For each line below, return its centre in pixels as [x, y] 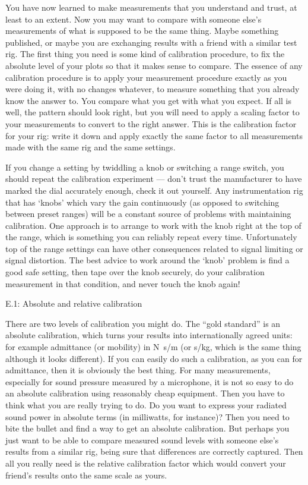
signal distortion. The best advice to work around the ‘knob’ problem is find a [147, 260]
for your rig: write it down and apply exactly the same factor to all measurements [154, 135]
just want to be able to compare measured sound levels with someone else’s [142, 440]
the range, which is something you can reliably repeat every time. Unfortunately [151, 237]
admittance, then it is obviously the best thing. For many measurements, [138, 370]
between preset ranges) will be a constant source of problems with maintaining [148, 214]
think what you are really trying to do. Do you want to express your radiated [146, 405]
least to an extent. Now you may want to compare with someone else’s [134, 19]
